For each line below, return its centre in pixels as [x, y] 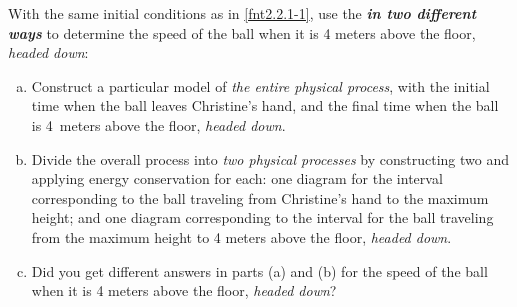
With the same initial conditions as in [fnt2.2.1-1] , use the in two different [242, 13]
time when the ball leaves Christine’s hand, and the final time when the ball [265, 105]
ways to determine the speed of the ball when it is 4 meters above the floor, [242, 32]
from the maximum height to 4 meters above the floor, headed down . [241, 236]
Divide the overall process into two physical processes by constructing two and [270, 158]
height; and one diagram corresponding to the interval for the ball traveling [262, 217]
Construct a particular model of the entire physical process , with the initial [260, 85]
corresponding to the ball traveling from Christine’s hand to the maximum [260, 197]
